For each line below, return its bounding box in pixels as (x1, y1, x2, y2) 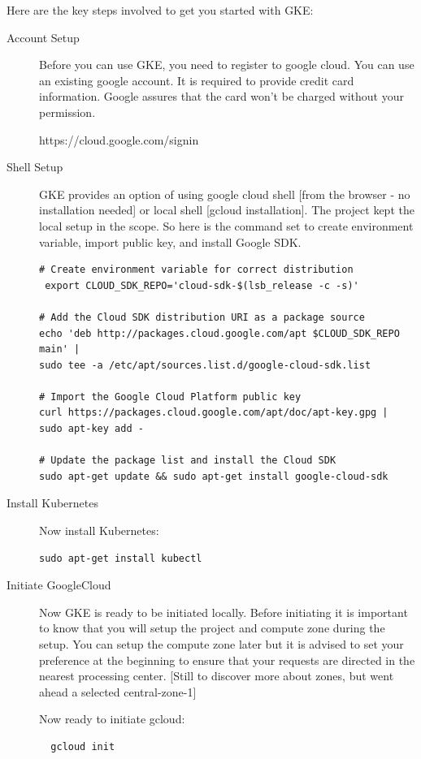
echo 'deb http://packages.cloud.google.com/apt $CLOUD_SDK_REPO (39, 327, 400, 339)
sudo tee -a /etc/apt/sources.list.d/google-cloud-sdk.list (39, 359, 371, 371)
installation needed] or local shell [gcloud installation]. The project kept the (39, 201, 414, 218)
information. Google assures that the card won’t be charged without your (39, 88, 404, 105)
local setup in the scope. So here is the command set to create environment (39, 217, 414, 234)
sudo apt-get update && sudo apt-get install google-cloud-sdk (39, 470, 388, 482)
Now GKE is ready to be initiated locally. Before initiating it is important (39, 603, 408, 620)
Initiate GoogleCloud (7, 576, 111, 593)
